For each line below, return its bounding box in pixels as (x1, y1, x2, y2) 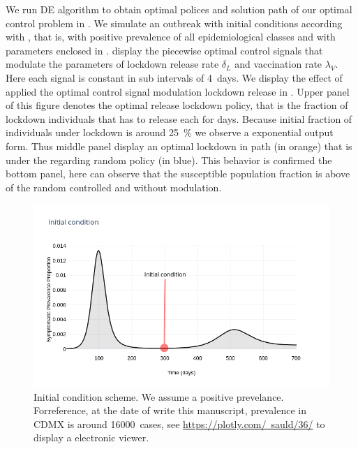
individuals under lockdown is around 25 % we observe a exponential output (6, 125, 334, 140)
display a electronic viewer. (33, 430, 149, 445)
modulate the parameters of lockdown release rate (6, 57, 219, 71)
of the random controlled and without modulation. (6, 179, 222, 194)
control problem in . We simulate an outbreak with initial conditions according (6, 15, 343, 30)
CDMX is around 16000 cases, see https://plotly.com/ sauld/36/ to (33, 416, 325, 431)
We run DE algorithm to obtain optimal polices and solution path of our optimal (6, 2, 352, 16)
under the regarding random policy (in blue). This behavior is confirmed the (6, 152, 332, 167)
